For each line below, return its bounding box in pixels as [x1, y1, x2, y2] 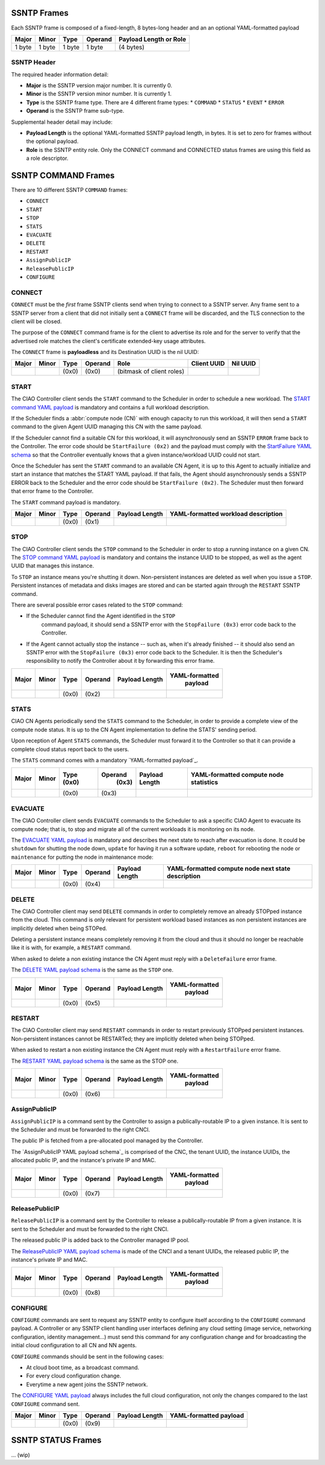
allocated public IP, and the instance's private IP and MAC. [11, 1157, 156, 1164]
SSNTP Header [11, 58, 56, 66]
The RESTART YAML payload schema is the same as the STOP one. [11, 1057, 179, 1065]
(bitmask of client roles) [117, 367, 185, 376]
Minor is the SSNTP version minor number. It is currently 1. [26, 90, 172, 98]
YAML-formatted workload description [169, 510, 283, 518]
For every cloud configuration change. [26, 1372, 122, 1379]
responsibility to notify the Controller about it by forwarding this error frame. [26, 657, 215, 665]
